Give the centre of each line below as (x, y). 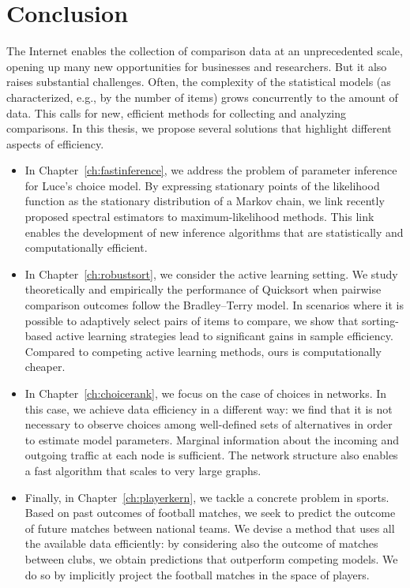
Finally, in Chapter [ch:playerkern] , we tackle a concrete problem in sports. (207, 497)
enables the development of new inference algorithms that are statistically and (214, 232)
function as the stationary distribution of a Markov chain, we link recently (205, 201)
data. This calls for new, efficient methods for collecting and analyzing (177, 112)
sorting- (380, 320)
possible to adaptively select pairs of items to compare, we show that (192, 320)
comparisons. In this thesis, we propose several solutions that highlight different (199, 128)
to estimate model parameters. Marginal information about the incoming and (212, 439)
